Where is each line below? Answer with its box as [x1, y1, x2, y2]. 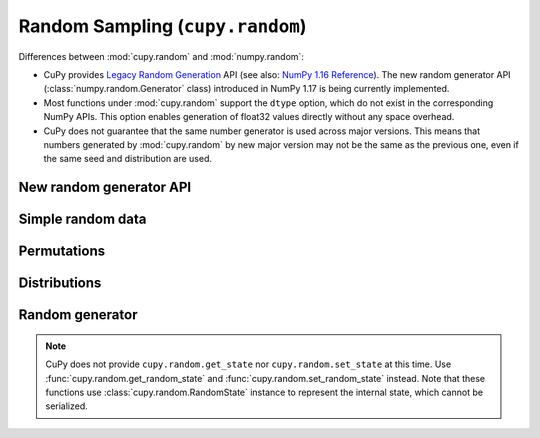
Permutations [18, 243, 105, 260]
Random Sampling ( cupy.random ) [18, 15, 307, 37]
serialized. [45, 400, 89, 412]
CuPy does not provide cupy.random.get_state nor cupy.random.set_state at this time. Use [45, 358, 452, 370]
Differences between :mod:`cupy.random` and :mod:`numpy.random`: [18, 50, 305, 62]
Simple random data [18, 211, 147, 228]
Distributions [18, 275, 102, 292]
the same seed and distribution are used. [43, 153, 213, 165]
